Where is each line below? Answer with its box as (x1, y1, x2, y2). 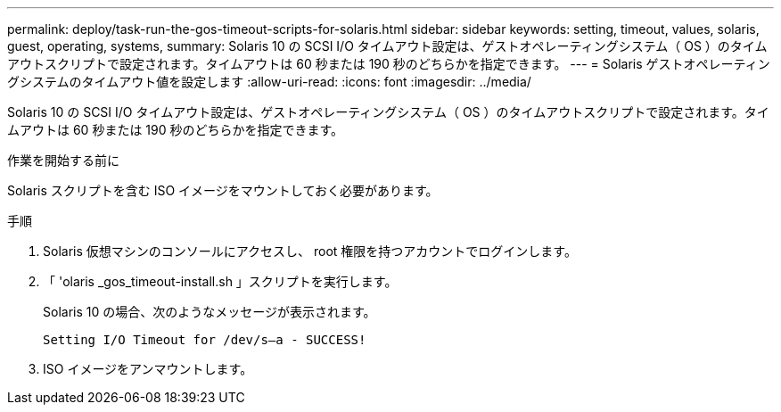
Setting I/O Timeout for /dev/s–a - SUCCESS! (43, 333, 366, 347)
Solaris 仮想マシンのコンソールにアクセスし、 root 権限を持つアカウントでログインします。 (43, 243, 577, 259)
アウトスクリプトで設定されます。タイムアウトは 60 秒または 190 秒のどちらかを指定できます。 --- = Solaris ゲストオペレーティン (7, 56, 770, 71)
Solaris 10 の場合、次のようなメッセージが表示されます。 (43, 304, 376, 319)
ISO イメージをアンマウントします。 (43, 361, 253, 376)
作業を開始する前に (7, 152, 119, 168)
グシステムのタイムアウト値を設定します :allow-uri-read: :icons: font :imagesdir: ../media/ (7, 74, 531, 89)
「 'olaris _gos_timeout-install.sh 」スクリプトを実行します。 (43, 274, 398, 289)
